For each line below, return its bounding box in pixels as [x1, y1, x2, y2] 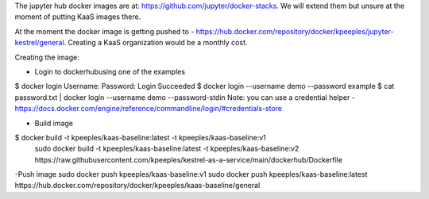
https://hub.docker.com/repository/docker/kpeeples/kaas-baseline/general [14, 181, 261, 190]
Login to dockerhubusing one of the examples [34, 67, 186, 76]
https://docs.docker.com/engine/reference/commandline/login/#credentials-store [14, 104, 282, 113]
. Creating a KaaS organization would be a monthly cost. [64, 38, 248, 48]
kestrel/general [14, 38, 64, 48]
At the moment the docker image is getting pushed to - [14, 26, 195, 36]
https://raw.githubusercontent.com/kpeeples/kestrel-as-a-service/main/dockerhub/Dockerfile [34, 155, 343, 164]
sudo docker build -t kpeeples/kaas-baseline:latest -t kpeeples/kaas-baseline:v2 [34, 144, 300, 154]
